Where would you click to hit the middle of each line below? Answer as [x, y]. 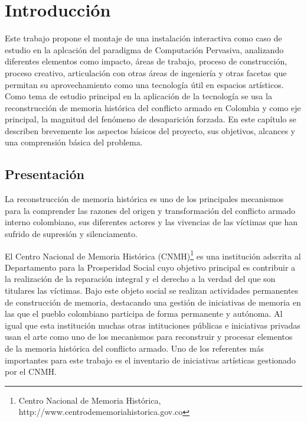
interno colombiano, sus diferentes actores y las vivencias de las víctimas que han [151, 222]
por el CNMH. [31, 371]
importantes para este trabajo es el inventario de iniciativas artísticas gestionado [150, 360]
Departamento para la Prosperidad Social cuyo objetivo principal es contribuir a [150, 267]
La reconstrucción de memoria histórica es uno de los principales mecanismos [144, 199]
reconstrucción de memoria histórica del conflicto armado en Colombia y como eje [153, 107]
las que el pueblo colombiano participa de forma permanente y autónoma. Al [144, 314]
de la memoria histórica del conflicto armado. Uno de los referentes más [134, 348]
